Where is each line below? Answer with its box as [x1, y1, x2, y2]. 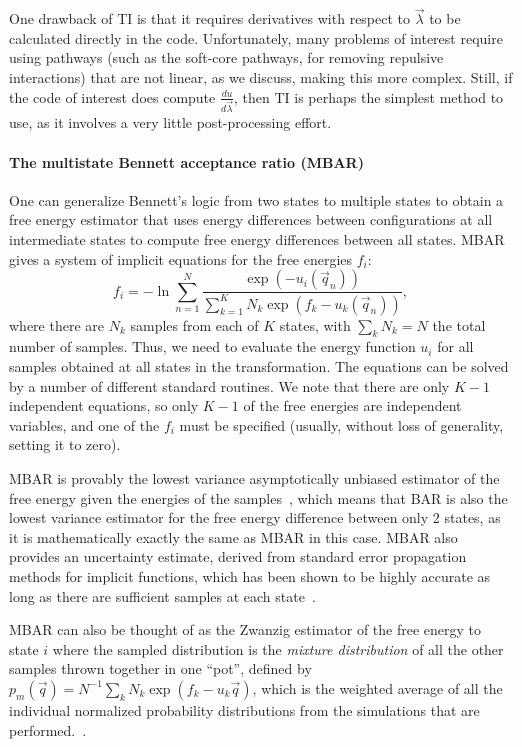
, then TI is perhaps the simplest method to [234, 86, 504, 107]
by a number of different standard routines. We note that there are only [9, 375, 450, 396]
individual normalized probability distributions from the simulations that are [9, 699, 480, 720]
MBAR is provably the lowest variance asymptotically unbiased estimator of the [9, 467, 500, 488]
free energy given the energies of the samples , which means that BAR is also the [9, 487, 508, 508]
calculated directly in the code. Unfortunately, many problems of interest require [9, 27, 503, 48]
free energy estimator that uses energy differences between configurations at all [9, 209, 493, 230]
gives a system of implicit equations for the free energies [9, 248, 353, 269]
